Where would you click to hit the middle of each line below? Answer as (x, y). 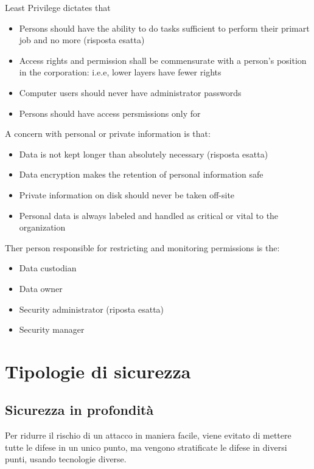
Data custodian (48, 268)
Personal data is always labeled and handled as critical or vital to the (149, 215)
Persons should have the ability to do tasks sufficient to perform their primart (164, 28)
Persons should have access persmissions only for (110, 113)
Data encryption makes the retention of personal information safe (141, 174)
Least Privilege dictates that (58, 7)
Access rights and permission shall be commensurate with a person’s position (163, 60)
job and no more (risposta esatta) (82, 40)
